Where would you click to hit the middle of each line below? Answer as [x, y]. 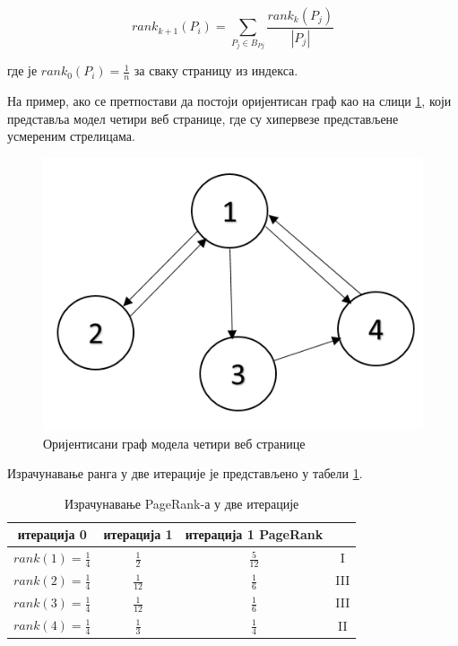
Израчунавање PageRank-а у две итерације [181, 503]
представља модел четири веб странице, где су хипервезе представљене [203, 118]
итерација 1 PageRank [254, 534]
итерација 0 [52, 534]
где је [22, 70]
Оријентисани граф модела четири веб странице [174, 443]
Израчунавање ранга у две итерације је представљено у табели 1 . [185, 473]
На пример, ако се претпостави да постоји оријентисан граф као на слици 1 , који [229, 101]
